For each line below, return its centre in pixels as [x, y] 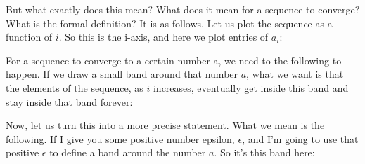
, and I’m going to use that [300, 138]
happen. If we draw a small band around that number [122, 74]
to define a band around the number [128, 152]
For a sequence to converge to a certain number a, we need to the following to [174, 60]
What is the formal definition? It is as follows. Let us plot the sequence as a [169, 23]
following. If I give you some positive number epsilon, [120, 138]
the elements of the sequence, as [75, 87]
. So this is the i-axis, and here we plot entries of [164, 37]
